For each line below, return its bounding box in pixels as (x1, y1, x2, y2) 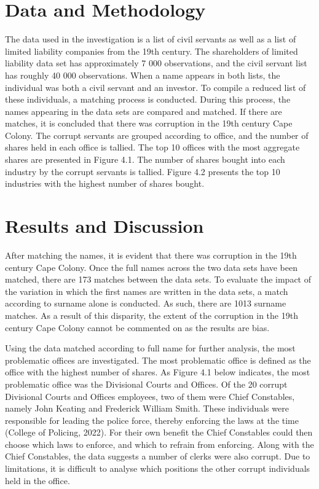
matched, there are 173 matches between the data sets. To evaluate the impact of (5, 273, 311, 286)
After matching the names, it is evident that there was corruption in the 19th (5, 248, 297, 261)
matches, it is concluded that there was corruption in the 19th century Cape (5, 117, 293, 130)
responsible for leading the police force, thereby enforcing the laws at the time (5, 413, 299, 426)
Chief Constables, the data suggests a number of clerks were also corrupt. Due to (5, 450, 310, 463)
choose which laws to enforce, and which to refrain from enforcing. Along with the (5, 437, 314, 450)
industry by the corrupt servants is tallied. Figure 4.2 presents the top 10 (5, 165, 280, 178)
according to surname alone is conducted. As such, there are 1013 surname (5, 297, 286, 310)
